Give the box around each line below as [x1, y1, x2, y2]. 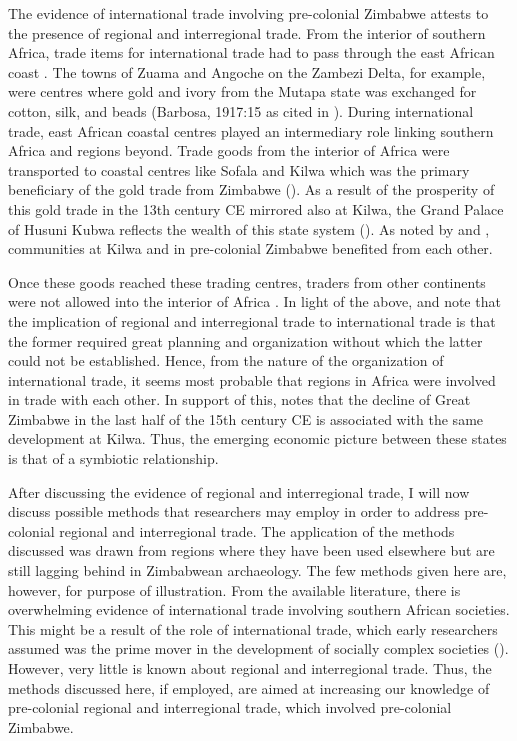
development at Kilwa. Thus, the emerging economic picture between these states [8, 428, 507, 449]
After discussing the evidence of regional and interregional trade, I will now [8, 481, 470, 502]
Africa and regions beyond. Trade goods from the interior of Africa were [8, 140, 450, 161]
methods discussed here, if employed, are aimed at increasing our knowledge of [8, 677, 490, 698]
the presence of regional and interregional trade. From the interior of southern [8, 22, 486, 43]
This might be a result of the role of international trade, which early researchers [8, 618, 498, 639]
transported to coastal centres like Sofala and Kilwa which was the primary [8, 159, 470, 180]
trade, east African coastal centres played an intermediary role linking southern [8, 120, 494, 141]
